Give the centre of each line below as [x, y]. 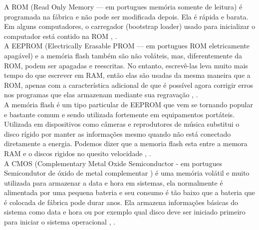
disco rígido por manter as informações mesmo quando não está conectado [118, 133]
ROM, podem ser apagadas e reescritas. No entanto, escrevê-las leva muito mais [126, 65]
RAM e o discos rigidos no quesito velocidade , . [78, 153]
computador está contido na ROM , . [61, 36]
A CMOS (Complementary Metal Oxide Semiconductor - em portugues [113, 163]
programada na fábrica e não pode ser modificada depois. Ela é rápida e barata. [126, 16]
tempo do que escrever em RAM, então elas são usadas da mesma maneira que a [127, 75]
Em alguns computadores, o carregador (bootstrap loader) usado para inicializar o [130, 26]
